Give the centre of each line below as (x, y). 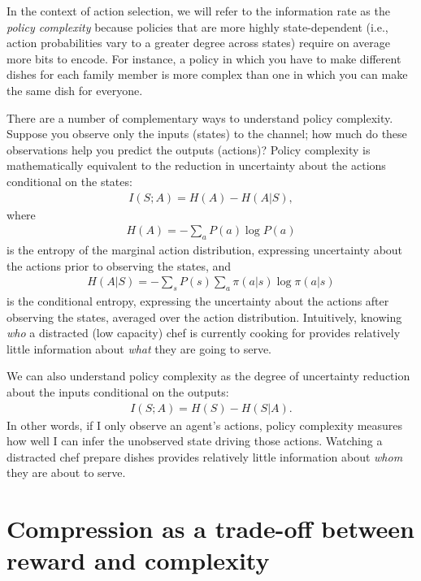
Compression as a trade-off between (211, 529)
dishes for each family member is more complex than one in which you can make (207, 74)
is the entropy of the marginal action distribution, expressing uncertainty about (205, 249)
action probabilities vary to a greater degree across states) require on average (199, 43)
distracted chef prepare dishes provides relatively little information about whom (205, 456)
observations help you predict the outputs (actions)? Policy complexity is (189, 149)
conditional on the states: (69, 181)
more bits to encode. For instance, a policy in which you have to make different (204, 58)
